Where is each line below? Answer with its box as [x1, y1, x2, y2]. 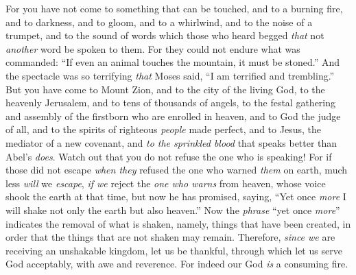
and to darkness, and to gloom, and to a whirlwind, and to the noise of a [5, 14, 313, 29]
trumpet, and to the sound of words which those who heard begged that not [5, 28, 324, 43]
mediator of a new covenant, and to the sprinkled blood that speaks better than [5, 135, 337, 150]
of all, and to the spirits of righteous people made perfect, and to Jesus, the [5, 122, 321, 136]
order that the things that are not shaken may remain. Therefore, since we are [5, 230, 335, 244]
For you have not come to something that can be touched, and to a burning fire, [5, 1, 343, 15]
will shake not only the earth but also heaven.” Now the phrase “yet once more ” [5, 202, 340, 217]
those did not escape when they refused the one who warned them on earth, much [5, 163, 348, 177]
